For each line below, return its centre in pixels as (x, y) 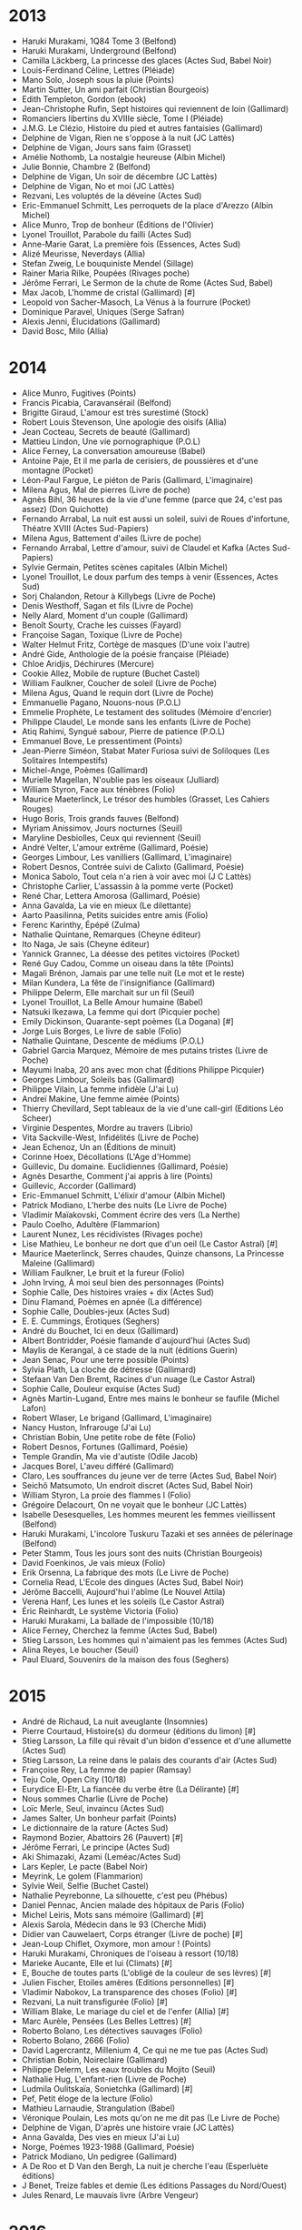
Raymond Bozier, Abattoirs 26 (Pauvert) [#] (102, 1837)
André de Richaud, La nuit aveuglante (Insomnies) (115, 1721)
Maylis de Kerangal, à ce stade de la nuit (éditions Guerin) (129, 1350)
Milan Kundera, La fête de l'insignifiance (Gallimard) (118, 983)
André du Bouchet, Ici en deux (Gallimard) (100, 1330)
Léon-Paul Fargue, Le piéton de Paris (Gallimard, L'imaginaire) (137, 479)
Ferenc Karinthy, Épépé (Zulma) (81, 924)
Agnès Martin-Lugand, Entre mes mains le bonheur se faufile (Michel (151, 1398)
